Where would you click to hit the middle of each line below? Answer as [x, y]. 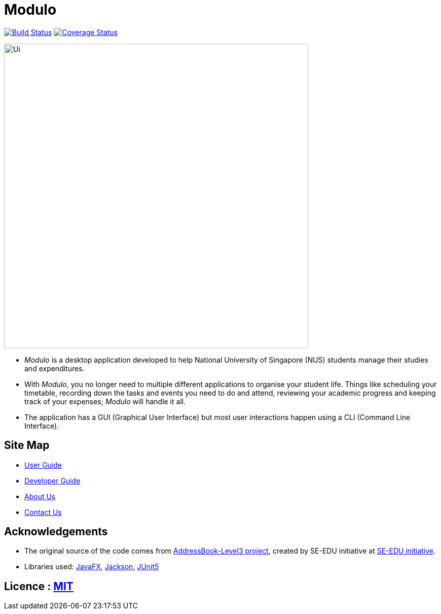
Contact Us [43, 512]
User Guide [43, 465]
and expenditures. [54, 368]
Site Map [27, 445]
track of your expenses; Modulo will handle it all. [105, 401]
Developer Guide [52, 480]
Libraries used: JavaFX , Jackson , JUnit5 [92, 567]
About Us [40, 496]
